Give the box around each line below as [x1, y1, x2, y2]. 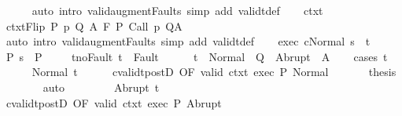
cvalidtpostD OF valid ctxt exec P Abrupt [6, 94, 222, 111]
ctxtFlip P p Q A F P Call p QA [6, 17, 183, 34]
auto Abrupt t [42, 78, 160, 95]
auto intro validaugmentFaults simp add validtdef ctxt [31, 2, 323, 18]
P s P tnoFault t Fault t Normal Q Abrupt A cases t [6, 48, 388, 64]
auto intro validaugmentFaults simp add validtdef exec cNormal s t [6, 33, 371, 49]
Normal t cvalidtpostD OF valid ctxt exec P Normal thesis [31, 63, 396, 80]
